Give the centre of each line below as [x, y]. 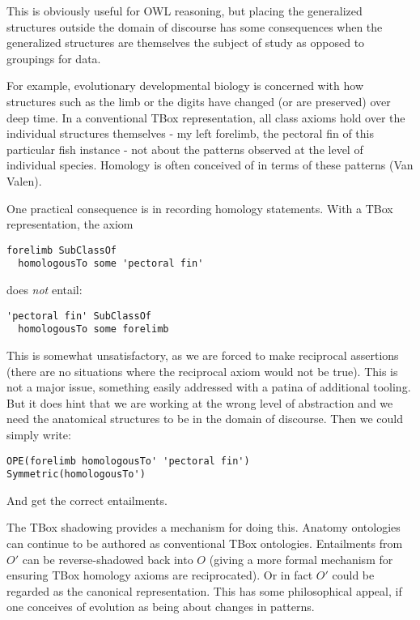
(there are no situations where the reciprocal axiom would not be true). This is [202, 371]
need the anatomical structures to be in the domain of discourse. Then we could [205, 419]
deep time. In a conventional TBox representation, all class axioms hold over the [206, 117]
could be [353, 575]
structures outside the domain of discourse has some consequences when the [195, 26]
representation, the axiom [70, 224]
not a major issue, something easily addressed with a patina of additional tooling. [209, 387]
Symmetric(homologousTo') [76, 475]
